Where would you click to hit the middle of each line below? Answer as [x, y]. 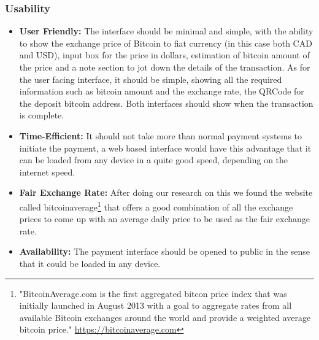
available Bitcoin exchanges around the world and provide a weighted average [165, 317]
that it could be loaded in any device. [90, 263]
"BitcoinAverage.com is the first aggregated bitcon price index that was [153, 293]
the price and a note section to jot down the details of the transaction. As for [165, 67]
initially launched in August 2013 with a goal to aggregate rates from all [156, 305]
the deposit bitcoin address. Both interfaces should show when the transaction [166, 103]
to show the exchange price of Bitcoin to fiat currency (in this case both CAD [166, 43]
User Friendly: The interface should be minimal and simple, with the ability [166, 31]
